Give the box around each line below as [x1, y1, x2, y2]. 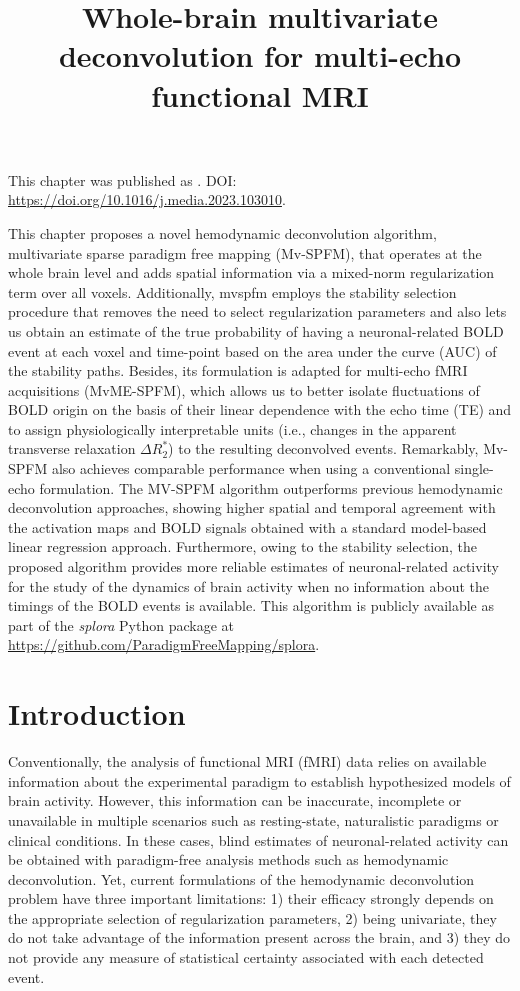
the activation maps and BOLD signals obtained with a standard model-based [8, 516, 487, 537]
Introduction [8, 693, 186, 734]
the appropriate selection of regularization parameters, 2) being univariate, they [8, 907, 497, 928]
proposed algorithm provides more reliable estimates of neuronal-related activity [8, 556, 499, 577]
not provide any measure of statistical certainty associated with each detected [8, 947, 484, 968]
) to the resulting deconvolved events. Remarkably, [168, 438, 479, 459]
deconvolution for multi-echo [58, 35, 462, 76]
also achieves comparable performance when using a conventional [51, 458, 451, 479]
